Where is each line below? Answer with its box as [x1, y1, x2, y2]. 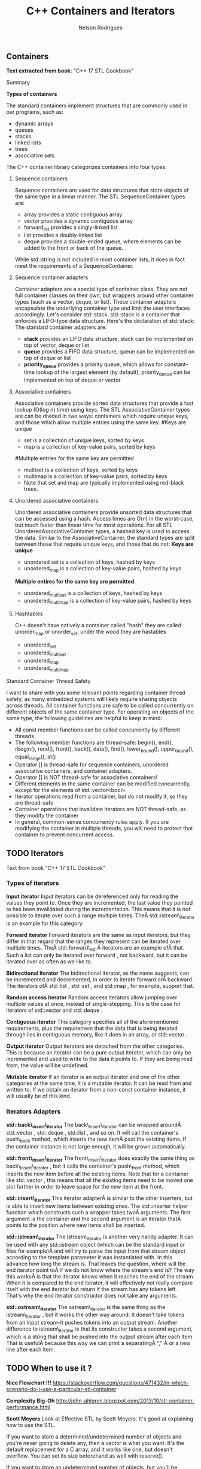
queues [14, 126, 34, 134]
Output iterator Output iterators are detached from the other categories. [6, 1042, 184, 1050]
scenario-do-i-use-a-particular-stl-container [6, 1385, 117, 1392]
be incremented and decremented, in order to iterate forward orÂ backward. [6, 976, 194, 983]
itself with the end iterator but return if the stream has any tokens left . [6, 1285, 179, 1292]
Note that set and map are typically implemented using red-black [23, 479, 184, 486]
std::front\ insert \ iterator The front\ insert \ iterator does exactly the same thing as [6, 1154, 195, 1163]
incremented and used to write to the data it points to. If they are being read [6, 1056, 193, 1063]
